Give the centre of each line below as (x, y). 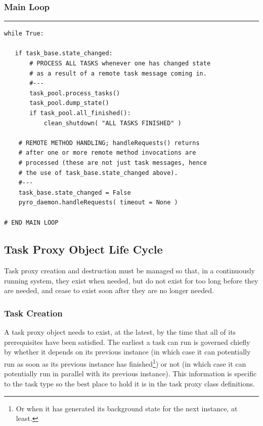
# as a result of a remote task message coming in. (118, 73)
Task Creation (33, 313)
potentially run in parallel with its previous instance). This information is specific (130, 374)
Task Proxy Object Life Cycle (83, 249)
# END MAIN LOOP (31, 222)
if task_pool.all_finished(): (80, 113)
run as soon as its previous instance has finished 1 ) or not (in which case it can (125, 363)
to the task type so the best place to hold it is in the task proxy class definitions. (129, 383)
